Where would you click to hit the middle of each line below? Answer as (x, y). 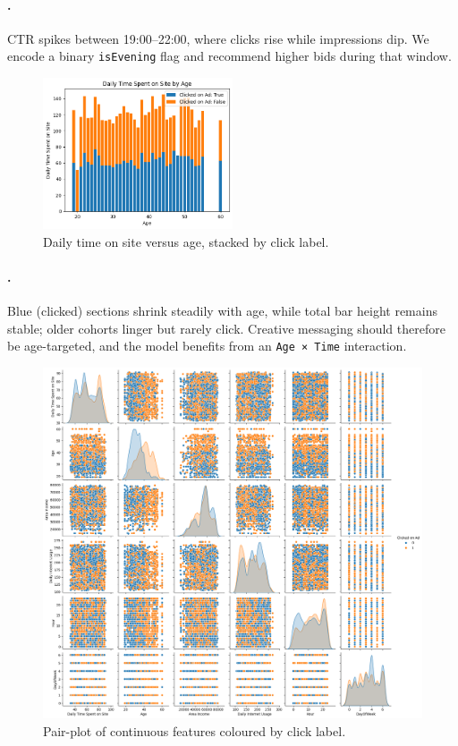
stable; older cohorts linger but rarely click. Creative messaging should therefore (226, 328)
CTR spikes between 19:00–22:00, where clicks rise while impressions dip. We (218, 38)
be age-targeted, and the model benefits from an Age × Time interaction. (207, 346)
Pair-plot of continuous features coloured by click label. (195, 730)
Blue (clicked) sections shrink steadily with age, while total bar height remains (222, 310)
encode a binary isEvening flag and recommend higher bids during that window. (229, 56)
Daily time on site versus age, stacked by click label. (186, 241)
